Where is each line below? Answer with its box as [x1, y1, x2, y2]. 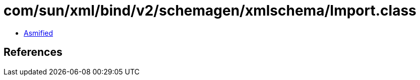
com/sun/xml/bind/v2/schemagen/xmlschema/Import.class [4, 2, 416, 19]
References [4, 46, 63, 59]
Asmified [24, 28, 53, 37]
